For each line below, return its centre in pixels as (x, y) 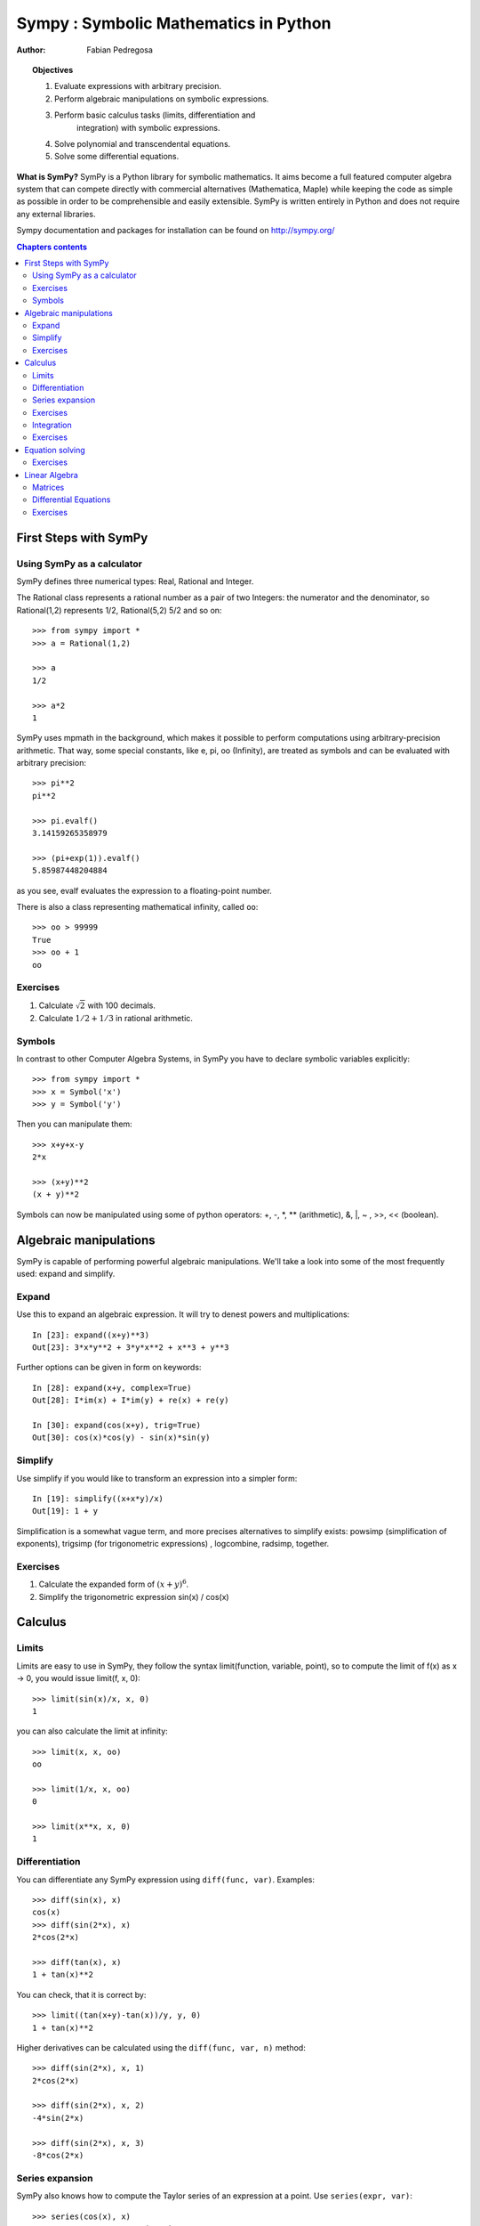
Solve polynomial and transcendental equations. (143, 143)
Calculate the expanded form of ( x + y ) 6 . (114, 1584)
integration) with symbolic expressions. (149, 127)
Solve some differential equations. (117, 157)
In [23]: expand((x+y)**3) (91, 1335)
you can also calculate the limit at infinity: (92, 1731)
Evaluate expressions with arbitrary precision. (138, 86)
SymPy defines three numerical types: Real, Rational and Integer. (135, 581)
